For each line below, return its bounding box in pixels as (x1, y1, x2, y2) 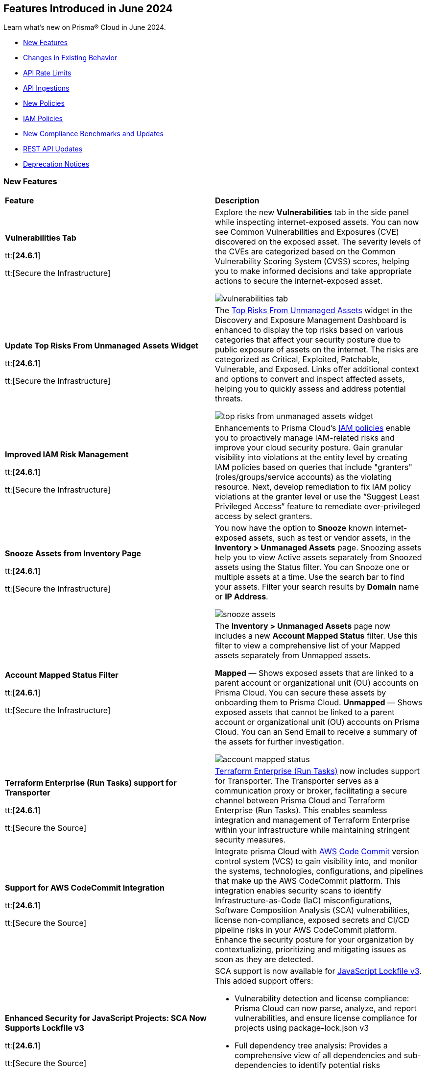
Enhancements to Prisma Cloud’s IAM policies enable (215, 423, 411, 433)
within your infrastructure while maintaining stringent (215, 825, 410, 835)
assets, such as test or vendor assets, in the (249, 533, 411, 543)
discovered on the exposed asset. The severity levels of (215, 237, 421, 247)
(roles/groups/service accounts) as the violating (215, 472, 392, 482)
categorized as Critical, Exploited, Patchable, (215, 354, 380, 365)
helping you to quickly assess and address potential (215, 384, 406, 394)
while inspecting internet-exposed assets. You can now (215, 217, 419, 227)
